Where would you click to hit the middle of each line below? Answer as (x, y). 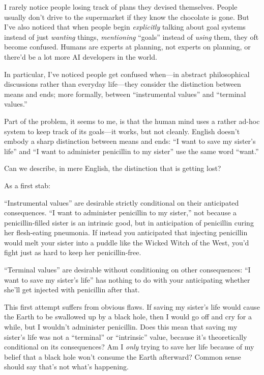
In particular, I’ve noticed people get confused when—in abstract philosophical (127, 74)
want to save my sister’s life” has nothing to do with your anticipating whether (127, 279)
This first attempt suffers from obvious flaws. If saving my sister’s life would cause (132, 306)
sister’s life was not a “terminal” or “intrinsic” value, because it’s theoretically (126, 336)
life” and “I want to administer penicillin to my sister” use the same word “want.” (131, 151)
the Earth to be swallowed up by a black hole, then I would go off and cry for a (128, 317)
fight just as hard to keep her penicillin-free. (73, 252)
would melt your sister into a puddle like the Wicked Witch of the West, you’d (127, 242)
